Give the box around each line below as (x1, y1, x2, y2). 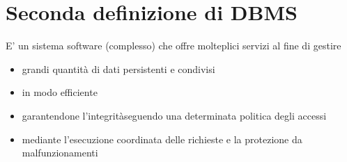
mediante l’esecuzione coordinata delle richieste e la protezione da (22, 131, 302, 146)
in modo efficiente (22, 85, 98, 99)
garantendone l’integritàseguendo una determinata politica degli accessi (22, 108, 327, 122)
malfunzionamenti (22, 145, 98, 160)
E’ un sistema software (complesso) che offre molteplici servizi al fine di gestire (6, 38, 341, 53)
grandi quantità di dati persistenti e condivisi (22, 61, 215, 76)
